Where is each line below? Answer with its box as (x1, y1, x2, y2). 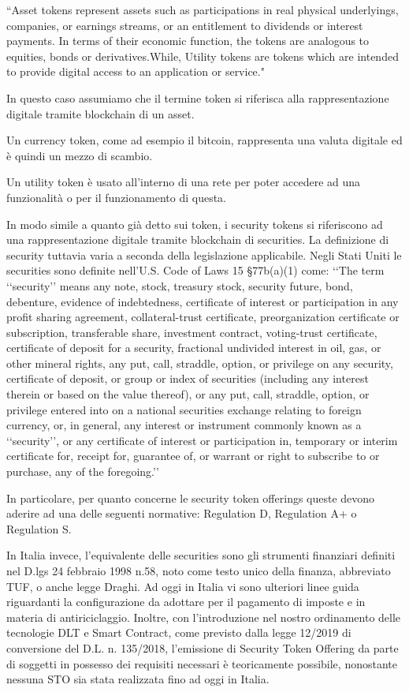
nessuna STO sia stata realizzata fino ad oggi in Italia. (6, 671, 270, 687)
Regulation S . (6, 520, 72, 537)
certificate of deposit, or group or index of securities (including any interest (6, 370, 369, 387)
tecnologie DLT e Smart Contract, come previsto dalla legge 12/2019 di (6, 624, 351, 641)
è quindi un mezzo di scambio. (6, 147, 153, 163)
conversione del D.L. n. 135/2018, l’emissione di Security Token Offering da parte (6, 639, 399, 656)
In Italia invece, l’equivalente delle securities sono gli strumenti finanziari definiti (6, 547, 396, 563)
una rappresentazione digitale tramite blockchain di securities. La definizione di (6, 231, 389, 248)
